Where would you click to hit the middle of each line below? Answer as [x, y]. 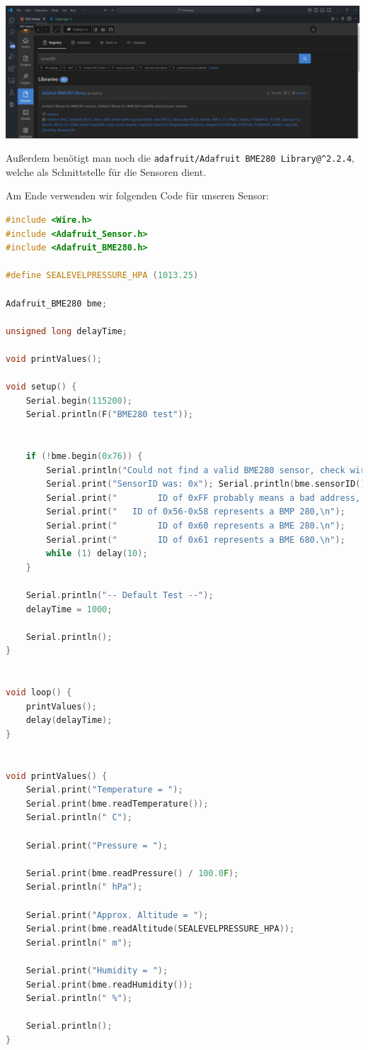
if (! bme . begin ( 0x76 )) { [84, 457]
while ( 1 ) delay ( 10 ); [97, 554]
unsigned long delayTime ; [67, 331]
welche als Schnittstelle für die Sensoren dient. [106, 171]
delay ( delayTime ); [69, 720]
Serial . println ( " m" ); [79, 943]
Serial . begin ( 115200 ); [79, 400]
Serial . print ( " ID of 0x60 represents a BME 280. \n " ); [196, 526]
